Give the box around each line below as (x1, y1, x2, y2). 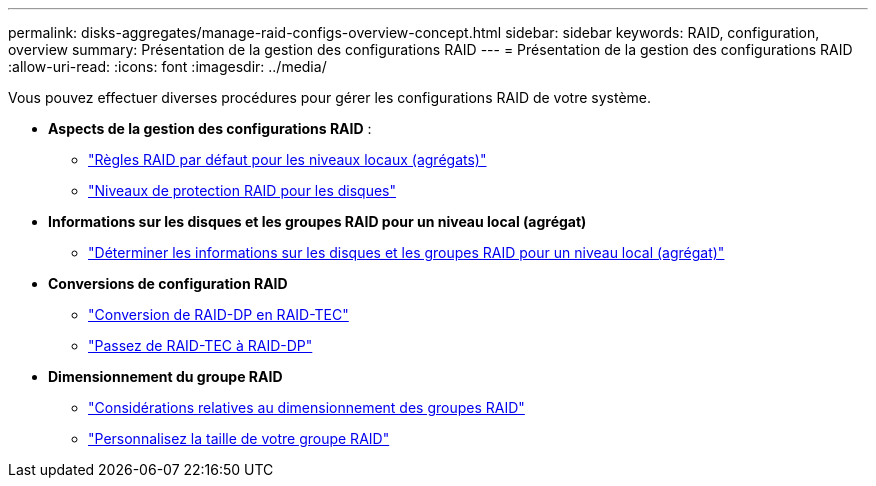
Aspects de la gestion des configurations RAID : (48, 120, 372, 137)
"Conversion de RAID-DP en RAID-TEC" (88, 306, 349, 323)
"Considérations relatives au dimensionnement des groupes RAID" (88, 399, 525, 416)
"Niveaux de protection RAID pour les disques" (88, 182, 397, 199)
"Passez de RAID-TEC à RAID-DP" (88, 337, 313, 354)
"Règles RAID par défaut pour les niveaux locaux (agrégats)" (88, 151, 487, 168)
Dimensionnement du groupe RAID (48, 368, 283, 385)
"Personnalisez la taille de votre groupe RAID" (88, 430, 390, 447)
